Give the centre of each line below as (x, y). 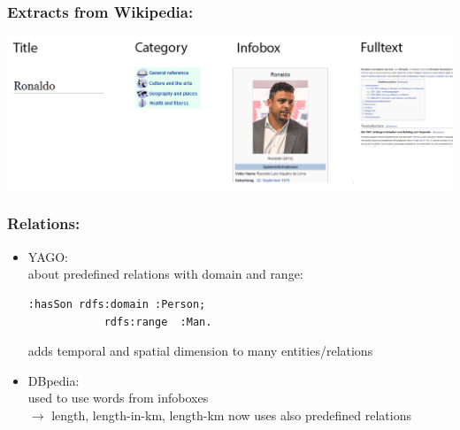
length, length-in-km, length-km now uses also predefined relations (231, 415)
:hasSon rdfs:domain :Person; (117, 304)
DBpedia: (54, 380)
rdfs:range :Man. (158, 322)
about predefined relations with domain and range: (165, 274)
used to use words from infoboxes (118, 398)
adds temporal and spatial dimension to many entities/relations (200, 351)
